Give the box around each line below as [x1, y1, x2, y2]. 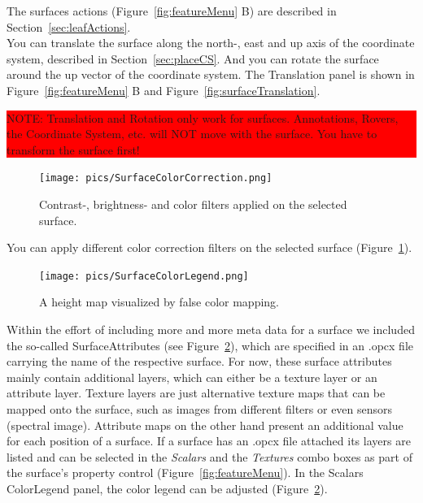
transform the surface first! [7, 141, 140, 158]
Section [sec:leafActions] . [7, 18, 131, 35]
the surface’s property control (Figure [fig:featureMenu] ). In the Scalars [7, 464, 364, 481]
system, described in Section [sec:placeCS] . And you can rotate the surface [7, 50, 379, 67]
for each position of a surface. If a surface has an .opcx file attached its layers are [7, 432, 411, 449]
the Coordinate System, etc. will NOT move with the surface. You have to [7, 125, 377, 142]
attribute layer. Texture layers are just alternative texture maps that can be [7, 384, 386, 401]
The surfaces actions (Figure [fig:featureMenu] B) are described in [7, 2, 337, 19]
